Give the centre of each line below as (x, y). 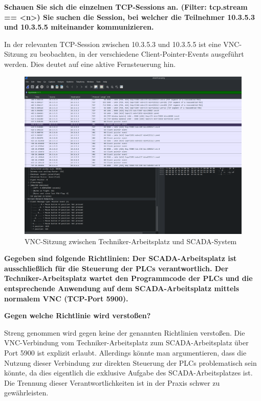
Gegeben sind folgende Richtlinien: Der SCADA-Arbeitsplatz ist (121, 258)
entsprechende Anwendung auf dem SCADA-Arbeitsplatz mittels (122, 288)
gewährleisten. (26, 393)
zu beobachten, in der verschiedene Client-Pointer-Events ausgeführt (137, 54)
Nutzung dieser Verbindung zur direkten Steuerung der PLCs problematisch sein (130, 362)
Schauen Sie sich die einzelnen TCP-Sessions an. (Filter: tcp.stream (126, 7)
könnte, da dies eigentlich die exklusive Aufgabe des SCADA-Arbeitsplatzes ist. (128, 373)
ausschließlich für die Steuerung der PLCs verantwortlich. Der (116, 268)
